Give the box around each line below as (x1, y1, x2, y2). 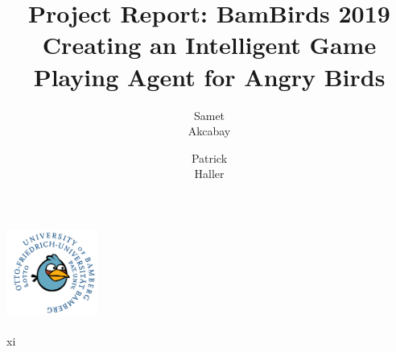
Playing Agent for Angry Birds (33, 60, 386, 93)
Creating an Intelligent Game (42, 28, 377, 61)
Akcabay (188, 122, 231, 139)
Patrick (191, 149, 228, 166)
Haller (194, 165, 225, 182)
